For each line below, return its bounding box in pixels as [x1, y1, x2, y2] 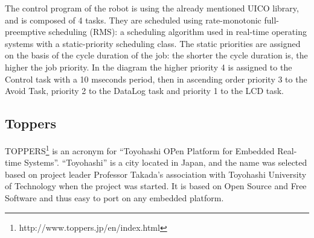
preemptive [5, 25, 46, 38]
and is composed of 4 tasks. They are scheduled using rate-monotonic [5, 13, 261, 26]
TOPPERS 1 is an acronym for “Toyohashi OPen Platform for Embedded [5, 142, 275, 157]
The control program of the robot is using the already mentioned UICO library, [5, 2, 299, 14]
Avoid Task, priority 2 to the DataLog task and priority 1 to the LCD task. [5, 84, 284, 97]
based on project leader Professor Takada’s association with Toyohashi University [5, 168, 307, 180]
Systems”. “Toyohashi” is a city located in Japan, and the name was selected [24, 156, 307, 169]
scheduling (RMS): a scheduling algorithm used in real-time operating [48, 25, 307, 38]
